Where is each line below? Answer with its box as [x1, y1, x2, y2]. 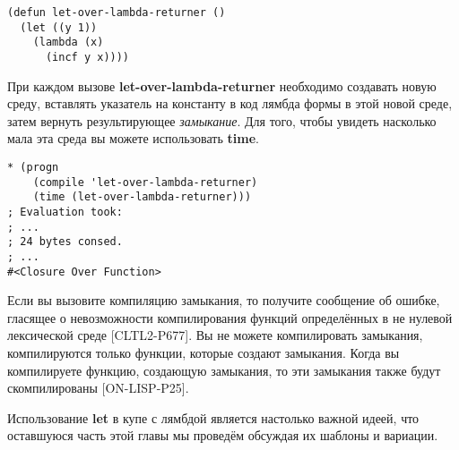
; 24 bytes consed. [7, 235, 123, 249]
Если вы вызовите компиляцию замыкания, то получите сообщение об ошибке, [7, 291, 440, 310]
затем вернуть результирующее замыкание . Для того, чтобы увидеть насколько [7, 111, 437, 130]
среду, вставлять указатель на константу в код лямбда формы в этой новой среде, [7, 94, 453, 113]
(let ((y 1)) [20, 21, 98, 34]
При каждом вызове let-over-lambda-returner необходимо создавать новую [7, 76, 437, 95]
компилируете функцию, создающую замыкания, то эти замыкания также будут [7, 361, 441, 379]
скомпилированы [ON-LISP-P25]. [7, 378, 189, 397]
